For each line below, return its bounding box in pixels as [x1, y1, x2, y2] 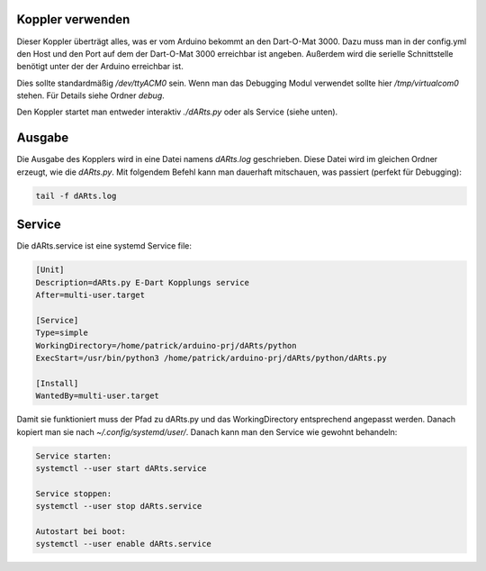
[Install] [35, 378, 79, 388]
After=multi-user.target [35, 290, 146, 301]
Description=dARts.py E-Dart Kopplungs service [35, 277, 249, 287]
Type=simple [35, 328, 89, 338]
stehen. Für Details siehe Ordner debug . [16, 90, 166, 101]
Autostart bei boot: [35, 526, 126, 536]
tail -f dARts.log [35, 190, 117, 201]
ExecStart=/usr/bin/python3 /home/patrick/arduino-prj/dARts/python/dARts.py [35, 352, 387, 363]
